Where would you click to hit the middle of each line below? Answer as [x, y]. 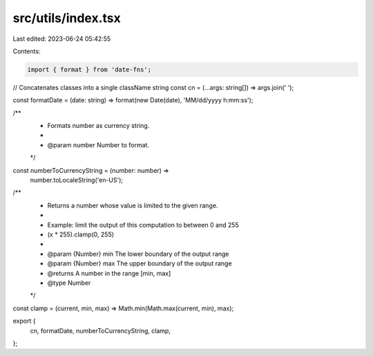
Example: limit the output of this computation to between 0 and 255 [143, 225]
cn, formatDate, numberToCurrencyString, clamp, [100, 330]
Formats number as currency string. [98, 126]
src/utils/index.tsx [67, 18]
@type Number [69, 283]
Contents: [27, 51]
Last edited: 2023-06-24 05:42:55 [62, 39]
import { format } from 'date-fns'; [89, 69]
